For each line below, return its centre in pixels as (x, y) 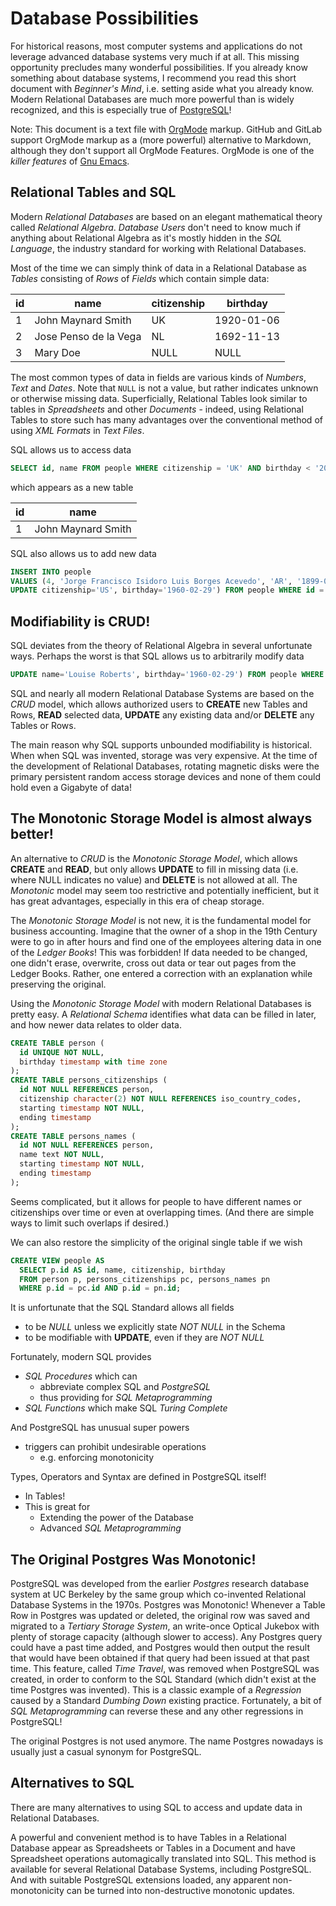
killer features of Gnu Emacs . (70, 161)
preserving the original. (58, 984)
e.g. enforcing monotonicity (97, 1458)
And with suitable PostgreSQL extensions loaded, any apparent (140, 1879)
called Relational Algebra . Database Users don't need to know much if (156, 227)
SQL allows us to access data (71, 449)
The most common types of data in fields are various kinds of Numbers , (158, 377)
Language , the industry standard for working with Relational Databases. (158, 248)
